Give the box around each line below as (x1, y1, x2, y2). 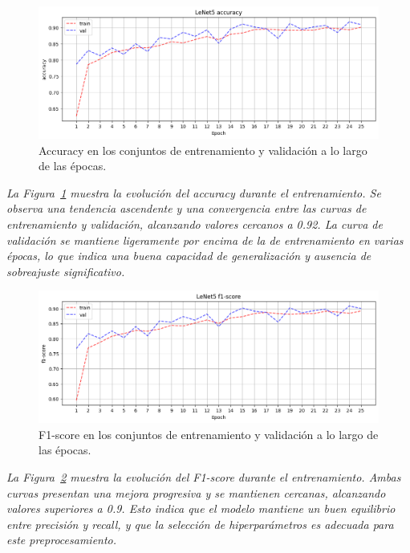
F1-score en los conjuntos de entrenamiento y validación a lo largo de (39, 425, 379, 442)
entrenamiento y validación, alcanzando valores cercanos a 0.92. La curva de (6, 215, 383, 232)
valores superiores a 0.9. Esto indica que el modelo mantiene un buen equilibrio (6, 500, 396, 517)
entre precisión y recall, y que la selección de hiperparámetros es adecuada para (6, 515, 394, 532)
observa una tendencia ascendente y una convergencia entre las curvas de (6, 200, 367, 217)
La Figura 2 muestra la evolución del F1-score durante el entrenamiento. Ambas (6, 469, 401, 486)
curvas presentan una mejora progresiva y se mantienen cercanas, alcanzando (6, 484, 386, 501)
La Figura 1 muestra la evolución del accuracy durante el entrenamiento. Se (6, 184, 381, 201)
